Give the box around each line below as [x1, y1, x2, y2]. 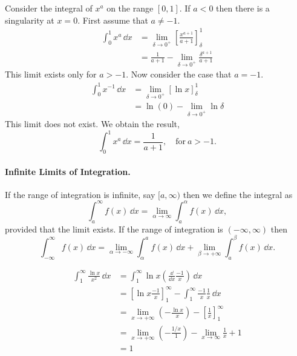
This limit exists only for [5, 68, 97, 81]
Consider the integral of [5, 2, 93, 14]
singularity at [5, 13, 54, 26]
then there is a [216, 2, 270, 14]
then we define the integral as [183, 188, 293, 200]
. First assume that [77, 13, 148, 26]
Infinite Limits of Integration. [5, 165, 131, 177]
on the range [106, 2, 154, 14]
